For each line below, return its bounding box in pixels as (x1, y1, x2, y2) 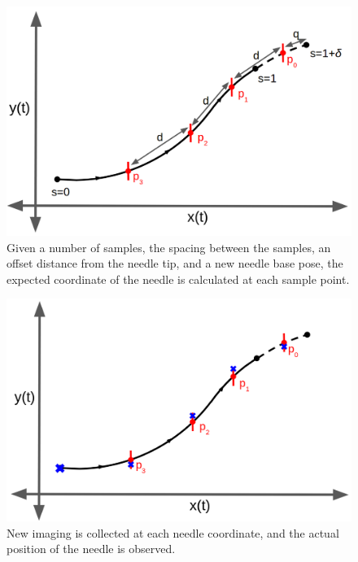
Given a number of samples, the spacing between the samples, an (7, 238, 331, 255)
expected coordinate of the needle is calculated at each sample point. (7, 270, 350, 287)
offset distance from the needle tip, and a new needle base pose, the (7, 255, 343, 272)
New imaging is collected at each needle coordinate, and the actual (7, 524, 339, 541)
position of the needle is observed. (7, 540, 176, 557)
